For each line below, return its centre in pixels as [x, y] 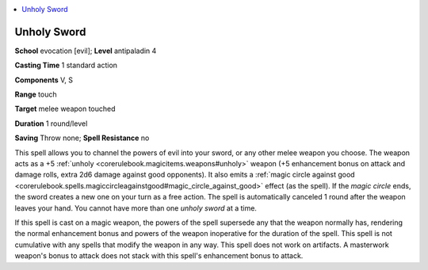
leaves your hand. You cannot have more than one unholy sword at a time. [136, 208]
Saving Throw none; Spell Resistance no [82, 138]
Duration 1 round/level [51, 124]
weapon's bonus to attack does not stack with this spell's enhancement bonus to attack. [159, 256]
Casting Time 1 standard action [66, 65]
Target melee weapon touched [65, 109]
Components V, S [44, 80]
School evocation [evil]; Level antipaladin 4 [86, 51]
